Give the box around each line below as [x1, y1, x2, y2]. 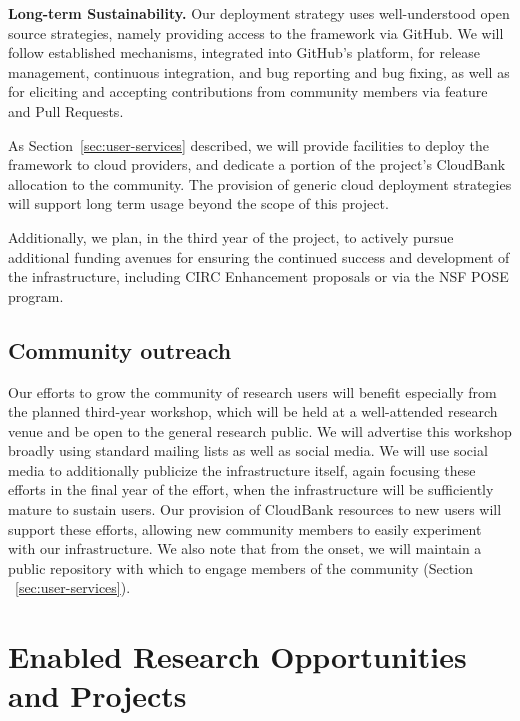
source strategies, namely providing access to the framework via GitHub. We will [8, 22, 504, 43]
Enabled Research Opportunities [8, 636, 467, 677]
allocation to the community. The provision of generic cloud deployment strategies [8, 173, 512, 194]
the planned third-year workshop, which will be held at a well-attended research [8, 401, 498, 422]
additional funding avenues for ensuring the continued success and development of [8, 246, 510, 267]
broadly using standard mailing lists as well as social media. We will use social [8, 440, 488, 461]
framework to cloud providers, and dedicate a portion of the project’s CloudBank [8, 154, 506, 175]
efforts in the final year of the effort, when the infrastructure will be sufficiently [8, 479, 494, 500]
